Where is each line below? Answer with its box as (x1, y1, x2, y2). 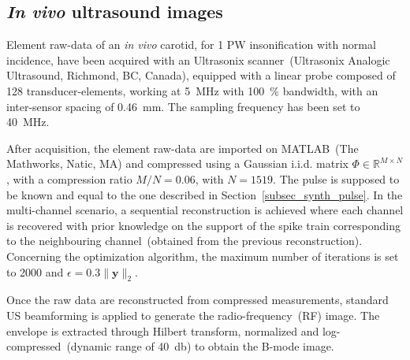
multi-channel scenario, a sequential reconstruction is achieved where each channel (6, 202, 404, 218)
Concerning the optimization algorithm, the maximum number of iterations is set (6, 247, 399, 264)
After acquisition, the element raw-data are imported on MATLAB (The (6, 139, 359, 156)
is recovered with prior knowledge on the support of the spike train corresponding (6, 217, 401, 233)
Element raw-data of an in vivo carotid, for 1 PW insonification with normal (6, 36, 376, 53)
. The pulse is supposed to (273, 170, 400, 187)
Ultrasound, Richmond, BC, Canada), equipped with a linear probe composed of (6, 67, 396, 84)
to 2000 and (6, 263, 64, 280)
